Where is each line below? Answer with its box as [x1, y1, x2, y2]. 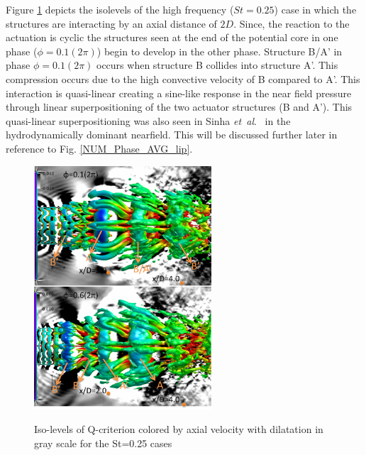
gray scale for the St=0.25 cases [34, 435, 172, 450]
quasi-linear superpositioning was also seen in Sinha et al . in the [6, 113, 291, 128]
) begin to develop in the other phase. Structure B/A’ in [96, 43, 343, 58]
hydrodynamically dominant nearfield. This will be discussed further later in [6, 127, 338, 142]
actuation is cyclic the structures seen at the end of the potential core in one [6, 30, 338, 45]
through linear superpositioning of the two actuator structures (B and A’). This [6, 99, 353, 114]
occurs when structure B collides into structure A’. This [96, 57, 338, 72]
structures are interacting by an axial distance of [6, 16, 217, 31]
